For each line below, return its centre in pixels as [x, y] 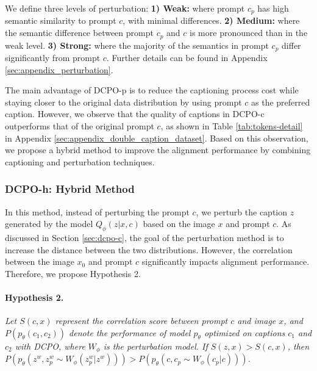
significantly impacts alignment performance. [226, 261]
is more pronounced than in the [249, 33]
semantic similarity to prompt [61, 20]
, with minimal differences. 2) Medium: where [211, 20]
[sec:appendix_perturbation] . [59, 69]
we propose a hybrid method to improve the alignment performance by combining [158, 150]
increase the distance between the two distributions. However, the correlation [149, 249]
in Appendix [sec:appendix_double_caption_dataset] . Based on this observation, [157, 138]
